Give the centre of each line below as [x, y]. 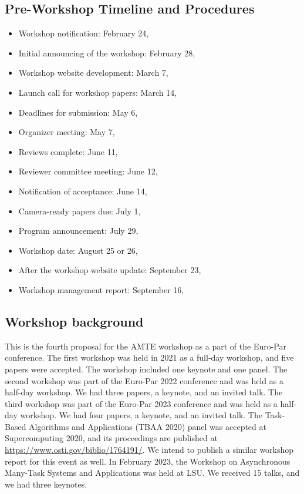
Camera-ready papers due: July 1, [80, 211]
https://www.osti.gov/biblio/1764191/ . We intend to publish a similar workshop [149, 450]
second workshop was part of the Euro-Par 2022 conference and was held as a [144, 380]
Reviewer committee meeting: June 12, [88, 171]
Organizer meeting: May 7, [67, 132]
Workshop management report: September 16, [101, 289]
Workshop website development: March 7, [93, 73]
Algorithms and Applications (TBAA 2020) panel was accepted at [148, 426]
